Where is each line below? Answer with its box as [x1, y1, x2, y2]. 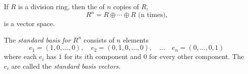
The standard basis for [4, 34, 71, 44]
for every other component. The [149, 51, 244, 61]
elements [123, 34, 149, 44]
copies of [113, 1, 139, 11]
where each [4, 51, 37, 61]
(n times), [138, 12, 168, 19]
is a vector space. [4, 18, 55, 29]
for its [64, 51, 82, 61]
